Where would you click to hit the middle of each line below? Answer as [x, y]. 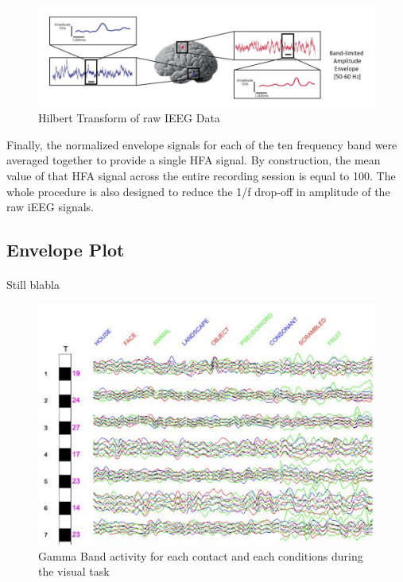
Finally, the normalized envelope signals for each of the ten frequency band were [202, 144]
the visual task [74, 571]
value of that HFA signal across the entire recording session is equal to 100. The [201, 176]
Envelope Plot [66, 250]
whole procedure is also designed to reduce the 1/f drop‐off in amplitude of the [198, 191]
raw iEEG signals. [50, 207]
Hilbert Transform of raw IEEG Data [129, 118]
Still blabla [33, 285]
